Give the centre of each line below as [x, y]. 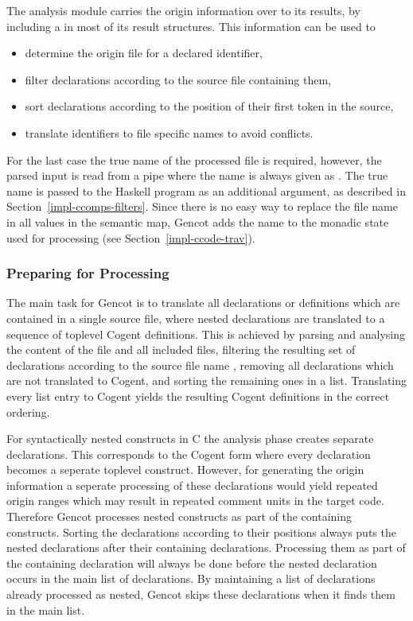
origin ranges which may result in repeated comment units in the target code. [195, 501]
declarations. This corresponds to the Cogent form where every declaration [189, 454]
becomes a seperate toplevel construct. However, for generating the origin [185, 470]
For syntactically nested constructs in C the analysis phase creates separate [190, 439]
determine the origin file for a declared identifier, [144, 53]
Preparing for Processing [88, 273]
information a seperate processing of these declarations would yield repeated [192, 485]
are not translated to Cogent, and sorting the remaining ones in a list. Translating [207, 380]
